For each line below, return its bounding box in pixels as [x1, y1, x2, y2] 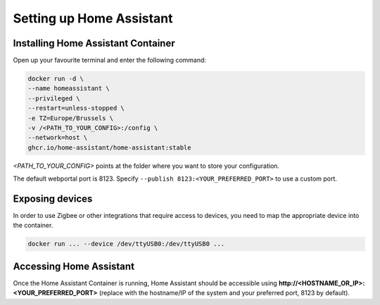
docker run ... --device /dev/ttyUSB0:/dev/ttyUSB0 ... [27, 240, 225, 248]
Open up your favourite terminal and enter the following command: [13, 56, 207, 65]
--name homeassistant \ [27, 84, 110, 93]
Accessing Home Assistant [13, 260, 135, 272]
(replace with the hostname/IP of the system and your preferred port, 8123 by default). [99, 289, 350, 297]
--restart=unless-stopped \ [27, 104, 125, 112]
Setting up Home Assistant [13, 11, 173, 26]
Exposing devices [13, 193, 93, 205]
